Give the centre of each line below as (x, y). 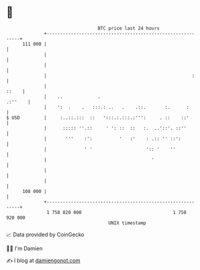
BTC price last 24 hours (129, 28)
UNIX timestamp (127, 223)
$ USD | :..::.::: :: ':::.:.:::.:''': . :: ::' (98, 118)
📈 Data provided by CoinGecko (45, 235)
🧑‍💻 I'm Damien (25, 248)
